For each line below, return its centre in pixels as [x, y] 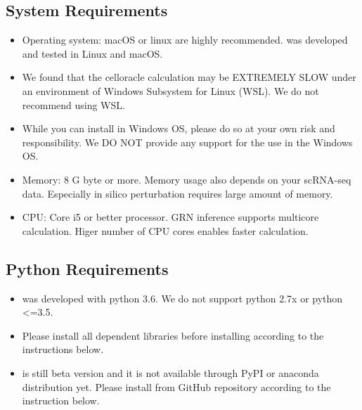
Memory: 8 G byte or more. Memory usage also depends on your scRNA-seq [187, 179]
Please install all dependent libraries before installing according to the [173, 335]
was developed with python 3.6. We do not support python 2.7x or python [182, 298]
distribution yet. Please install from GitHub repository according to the [176, 386]
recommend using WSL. [73, 104]
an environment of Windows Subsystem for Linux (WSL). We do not [170, 90]
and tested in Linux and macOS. [92, 53]
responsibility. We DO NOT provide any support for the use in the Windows [187, 142]
